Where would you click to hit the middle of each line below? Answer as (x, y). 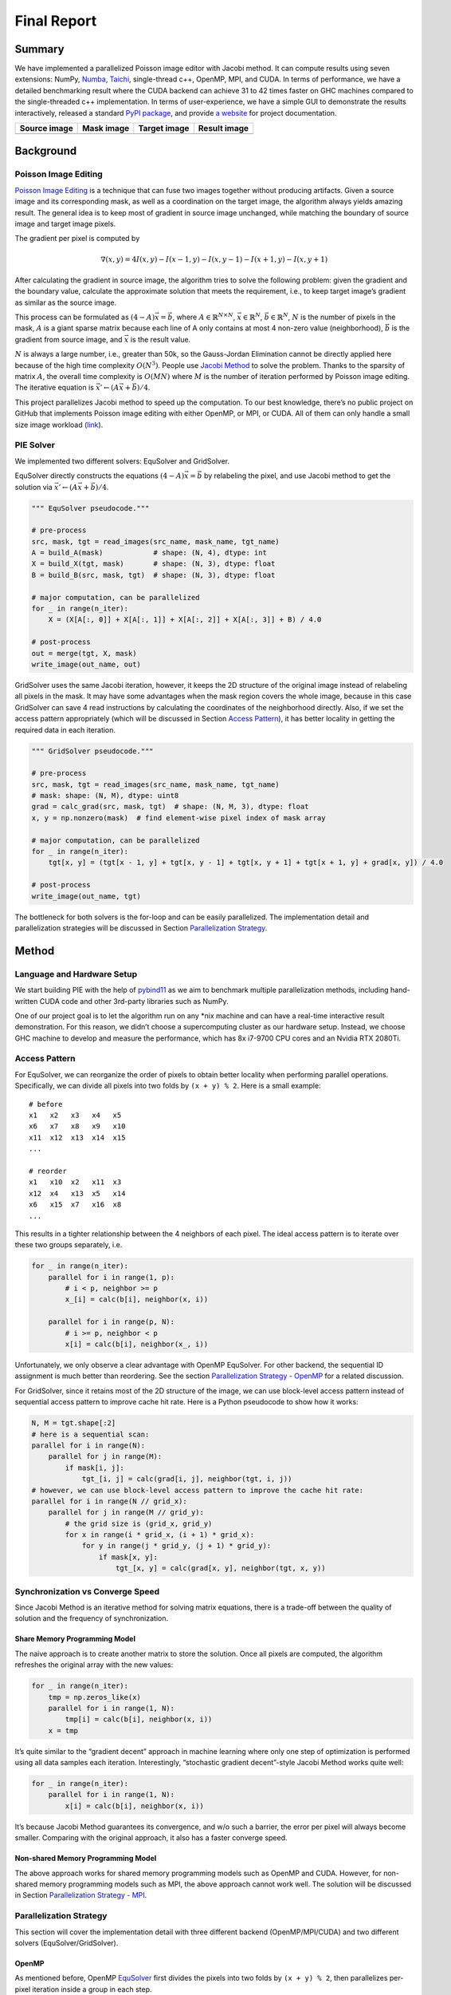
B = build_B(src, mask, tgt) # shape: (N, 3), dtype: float (153, 575)
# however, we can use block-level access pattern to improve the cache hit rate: (198, 1490)
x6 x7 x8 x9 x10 (77, 1126)
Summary (39, 49)
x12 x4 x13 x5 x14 (77, 1193)
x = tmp (63, 1730)
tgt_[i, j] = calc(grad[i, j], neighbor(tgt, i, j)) (187, 1479)
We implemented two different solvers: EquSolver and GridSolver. (122, 461)
